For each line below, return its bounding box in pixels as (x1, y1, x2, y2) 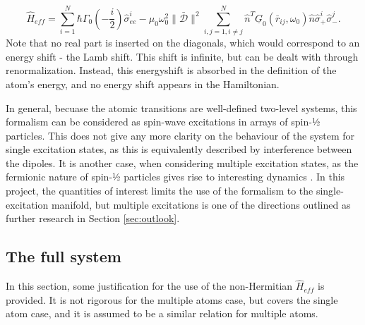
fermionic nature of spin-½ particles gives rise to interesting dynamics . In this (6, 169, 345, 184)
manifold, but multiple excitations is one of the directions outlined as (51, 197, 351, 211)
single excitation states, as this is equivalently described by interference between (6, 142, 352, 157)
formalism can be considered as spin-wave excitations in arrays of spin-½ (6, 114, 321, 129)
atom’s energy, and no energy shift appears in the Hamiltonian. (6, 76, 280, 91)
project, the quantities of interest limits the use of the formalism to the (6, 183, 313, 198)
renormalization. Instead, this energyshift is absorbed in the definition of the (6, 63, 337, 78)
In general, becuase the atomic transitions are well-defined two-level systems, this (6, 100, 357, 115)
